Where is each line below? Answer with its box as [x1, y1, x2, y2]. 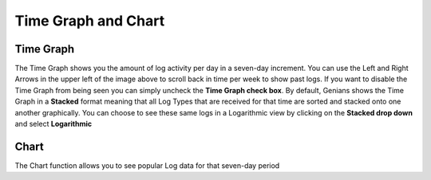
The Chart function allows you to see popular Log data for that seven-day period [14, 160, 280, 170]
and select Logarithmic [14, 119, 92, 129]
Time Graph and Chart [14, 12, 165, 29]
